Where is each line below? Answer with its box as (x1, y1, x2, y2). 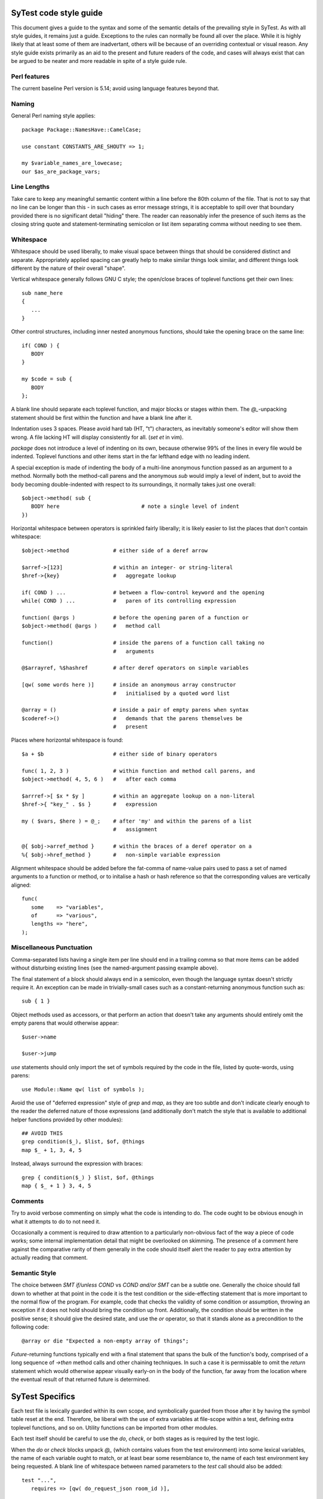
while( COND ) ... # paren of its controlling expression (22, 597, 236, 604)
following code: (11, 1323, 49, 1331)
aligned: (11, 881, 31, 889)
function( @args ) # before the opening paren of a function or (22, 615, 249, 621)
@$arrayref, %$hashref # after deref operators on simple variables (22, 664, 249, 672)
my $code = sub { (22, 375, 72, 383)
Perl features (11, 72, 50, 80)
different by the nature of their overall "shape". (11, 264, 126, 272)
